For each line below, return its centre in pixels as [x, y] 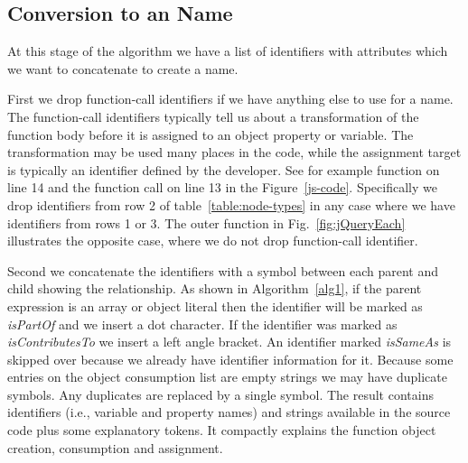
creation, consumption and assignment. [115, 447]
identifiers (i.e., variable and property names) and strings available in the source [229, 412]
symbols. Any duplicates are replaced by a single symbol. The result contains [220, 394]
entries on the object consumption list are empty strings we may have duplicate [227, 377]
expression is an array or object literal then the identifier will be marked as [215, 306]
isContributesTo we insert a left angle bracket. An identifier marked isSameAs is [229, 342]
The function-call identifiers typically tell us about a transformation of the [213, 116]
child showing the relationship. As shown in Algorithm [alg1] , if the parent [215, 288]
